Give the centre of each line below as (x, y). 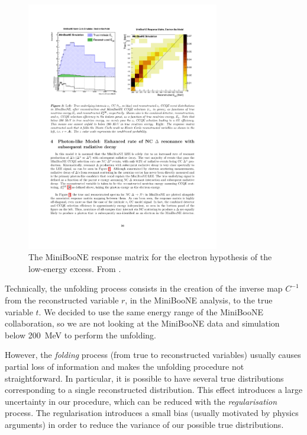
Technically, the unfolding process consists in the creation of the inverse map (144, 288)
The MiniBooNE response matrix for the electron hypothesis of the (150, 257)
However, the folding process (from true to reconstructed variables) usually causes (153, 355)
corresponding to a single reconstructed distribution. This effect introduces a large (154, 390)
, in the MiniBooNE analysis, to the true (199, 300)
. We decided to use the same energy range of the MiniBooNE (151, 311)
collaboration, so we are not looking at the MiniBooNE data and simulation (142, 323)
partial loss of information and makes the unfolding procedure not (125, 366)
